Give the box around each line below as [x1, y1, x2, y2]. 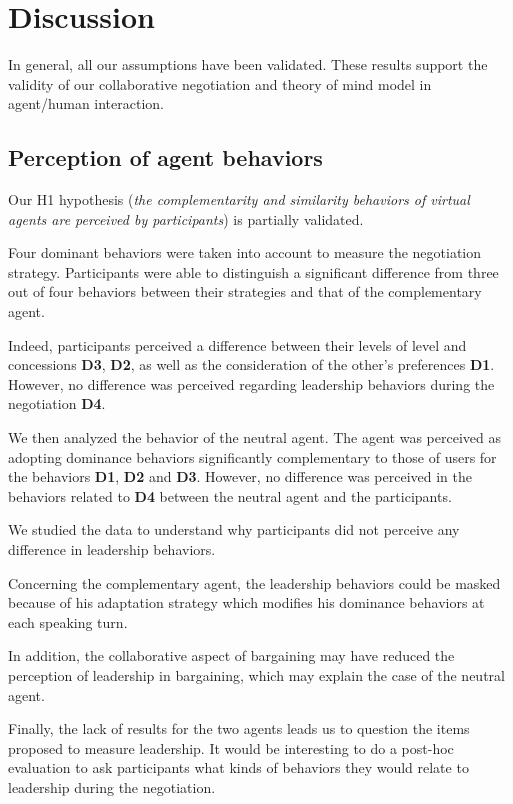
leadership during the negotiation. [8, 776, 216, 797]
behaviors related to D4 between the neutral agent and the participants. [8, 485, 452, 506]
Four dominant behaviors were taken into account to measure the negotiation [8, 242, 482, 263]
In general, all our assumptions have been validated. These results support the [8, 54, 488, 75]
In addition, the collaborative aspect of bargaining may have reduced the [8, 645, 455, 666]
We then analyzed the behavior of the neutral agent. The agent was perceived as [8, 427, 501, 448]
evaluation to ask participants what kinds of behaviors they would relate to [8, 757, 469, 778]
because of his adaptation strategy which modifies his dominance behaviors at [8, 592, 485, 613]
